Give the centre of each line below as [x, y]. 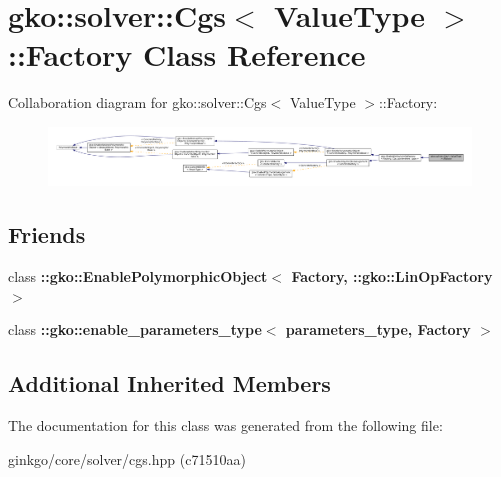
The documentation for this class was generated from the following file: [225, 424]
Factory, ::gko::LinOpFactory [392, 275]
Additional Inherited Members [169, 383]
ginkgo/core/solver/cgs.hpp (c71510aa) [127, 458]
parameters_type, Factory [378, 329]
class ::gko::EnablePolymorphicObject [138, 275]
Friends [47, 234]
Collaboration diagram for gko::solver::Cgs [137, 102]
